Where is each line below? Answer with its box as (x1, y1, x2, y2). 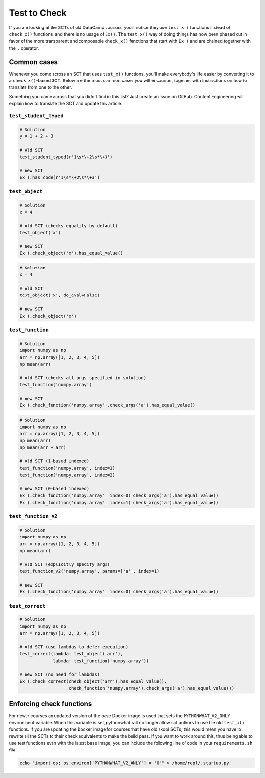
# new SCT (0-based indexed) (19, 486, 90, 491)
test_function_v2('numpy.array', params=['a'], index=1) (19, 568, 159, 574)
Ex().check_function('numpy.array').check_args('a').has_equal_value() (19, 402, 196, 408)
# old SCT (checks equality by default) (19, 223, 118, 228)
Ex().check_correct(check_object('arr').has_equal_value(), (19, 678, 167, 684)
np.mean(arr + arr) (19, 445, 66, 450)
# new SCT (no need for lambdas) (19, 671, 100, 677)
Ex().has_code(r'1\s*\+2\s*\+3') (19, 175, 100, 180)
